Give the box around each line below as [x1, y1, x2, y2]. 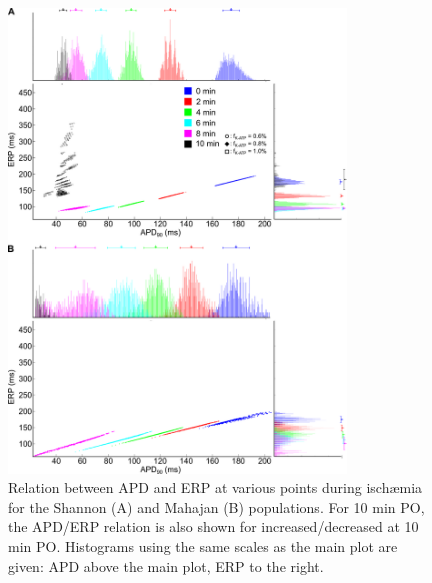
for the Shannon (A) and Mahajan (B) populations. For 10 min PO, [8, 496, 425, 517]
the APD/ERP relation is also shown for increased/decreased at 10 [8, 516, 419, 537]
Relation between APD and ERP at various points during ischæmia [8, 477, 423, 498]
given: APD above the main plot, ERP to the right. [8, 555, 324, 576]
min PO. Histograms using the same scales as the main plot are [8, 535, 398, 556]
